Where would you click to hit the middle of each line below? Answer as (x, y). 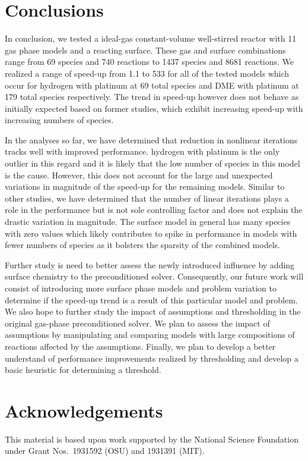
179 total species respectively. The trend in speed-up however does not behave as (152, 97)
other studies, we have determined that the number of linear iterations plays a (147, 198)
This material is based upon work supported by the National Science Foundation (152, 439)
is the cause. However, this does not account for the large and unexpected (139, 175)
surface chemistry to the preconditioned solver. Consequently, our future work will (154, 276)
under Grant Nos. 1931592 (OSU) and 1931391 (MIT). (105, 451)
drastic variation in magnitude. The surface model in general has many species (148, 222)
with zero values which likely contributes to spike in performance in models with (151, 233)
